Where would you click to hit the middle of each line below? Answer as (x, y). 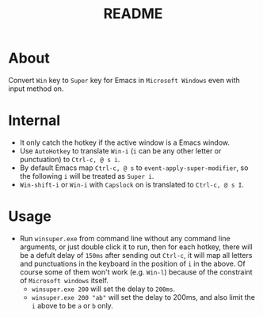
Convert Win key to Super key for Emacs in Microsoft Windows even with (124, 80)
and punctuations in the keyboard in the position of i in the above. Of (132, 263)
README (133, 14)
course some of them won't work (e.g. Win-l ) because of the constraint (136, 272)
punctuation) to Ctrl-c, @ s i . (70, 159)
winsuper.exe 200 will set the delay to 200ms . (103, 289)
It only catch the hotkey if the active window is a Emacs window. (125, 142)
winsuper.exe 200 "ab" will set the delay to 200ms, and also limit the (143, 297)
